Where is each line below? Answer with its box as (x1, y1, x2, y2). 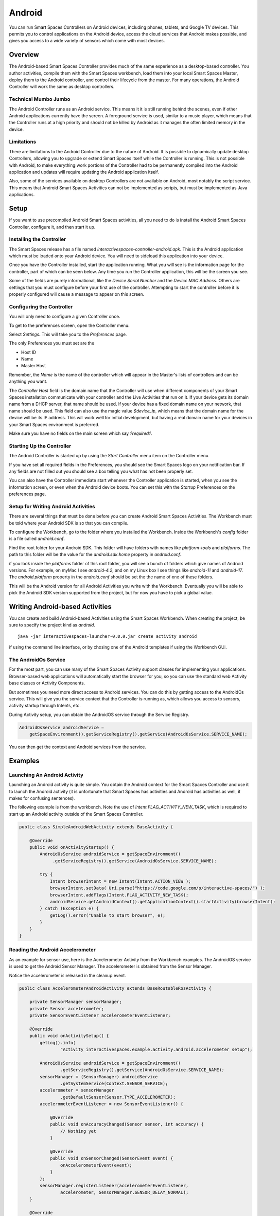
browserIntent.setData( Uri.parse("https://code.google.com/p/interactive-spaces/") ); (50, 885, 265, 891)
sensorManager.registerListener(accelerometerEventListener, (39, 1182, 189, 1188)
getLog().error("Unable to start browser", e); (50, 912, 166, 918)
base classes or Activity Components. (9, 680, 85, 686)
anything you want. (9, 378, 48, 384)
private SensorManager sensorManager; (29, 999, 122, 1004)
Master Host (21, 363, 46, 369)
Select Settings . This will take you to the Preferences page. (9, 331, 127, 337)
